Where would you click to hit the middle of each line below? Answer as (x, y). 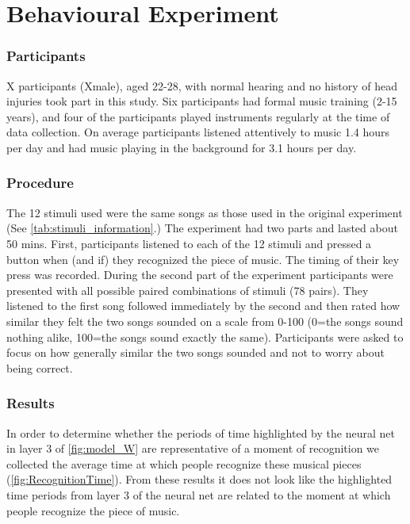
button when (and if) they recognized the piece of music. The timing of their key (203, 259)
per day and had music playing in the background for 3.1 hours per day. (182, 147)
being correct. (40, 367)
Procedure (40, 183)
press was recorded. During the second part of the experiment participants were (200, 275)
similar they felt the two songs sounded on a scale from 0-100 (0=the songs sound (205, 321)
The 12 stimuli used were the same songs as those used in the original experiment (205, 212)
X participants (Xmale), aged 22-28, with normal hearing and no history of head (202, 85)
